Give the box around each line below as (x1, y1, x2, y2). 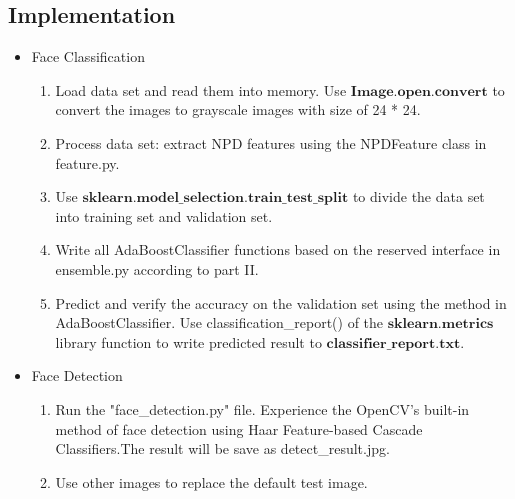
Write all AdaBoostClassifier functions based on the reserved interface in (55, 239, 501, 260)
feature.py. (55, 152, 120, 173)
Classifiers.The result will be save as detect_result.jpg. (55, 438, 390, 459)
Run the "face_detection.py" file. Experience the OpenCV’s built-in (55, 398, 470, 419)
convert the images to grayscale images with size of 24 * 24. (55, 99, 421, 120)
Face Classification (31, 46, 145, 67)
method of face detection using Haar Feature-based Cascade (55, 418, 423, 439)
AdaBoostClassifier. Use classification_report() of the (55, 312, 384, 333)
